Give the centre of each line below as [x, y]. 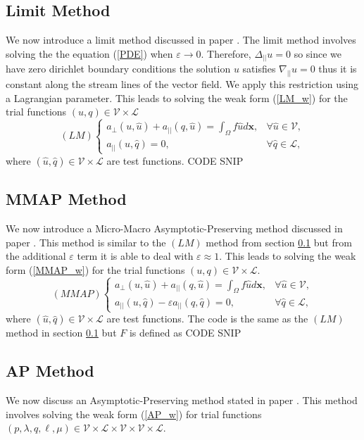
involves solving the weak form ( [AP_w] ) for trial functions [134, 414]
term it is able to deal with [135, 256]
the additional [36, 256]
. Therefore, [226, 53]
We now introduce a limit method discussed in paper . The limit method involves [181, 40]
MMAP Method [66, 199]
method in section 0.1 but [61, 333]
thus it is [338, 69]
